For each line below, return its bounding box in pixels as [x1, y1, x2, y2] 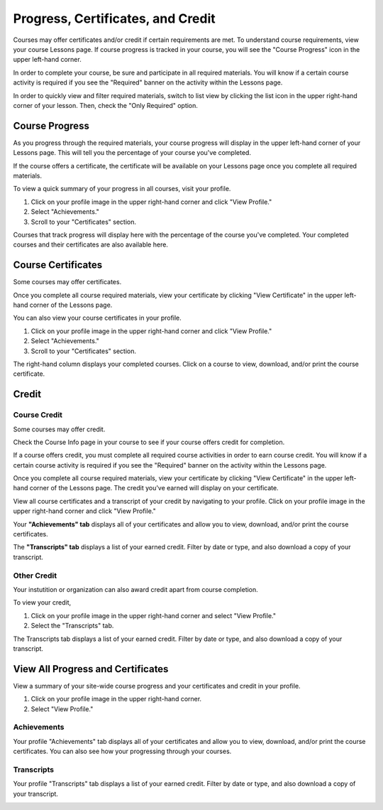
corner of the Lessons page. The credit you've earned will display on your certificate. [29, 484, 279, 492]
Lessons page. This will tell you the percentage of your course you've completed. [13, 148, 252, 157]
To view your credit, [13, 598, 72, 607]
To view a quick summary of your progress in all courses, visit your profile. [13, 185, 231, 193]
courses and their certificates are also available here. [13, 240, 168, 249]
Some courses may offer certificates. [13, 278, 122, 286]
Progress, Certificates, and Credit [13, 11, 216, 26]
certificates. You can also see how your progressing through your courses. [13, 747, 232, 756]
